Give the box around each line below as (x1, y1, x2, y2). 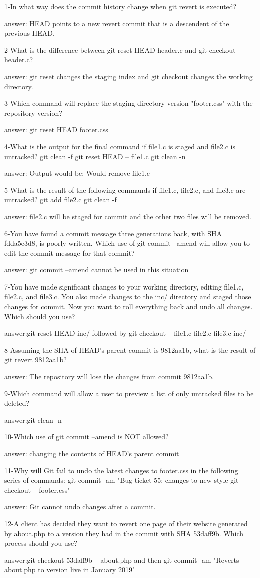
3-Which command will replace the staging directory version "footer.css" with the (4, 98, 253, 108)
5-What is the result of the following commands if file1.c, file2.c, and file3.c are (4, 184, 246, 195)
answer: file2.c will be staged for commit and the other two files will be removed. (4, 211, 251, 221)
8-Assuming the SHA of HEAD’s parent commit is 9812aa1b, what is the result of (4, 344, 256, 355)
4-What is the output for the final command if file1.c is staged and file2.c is (4, 141, 235, 151)
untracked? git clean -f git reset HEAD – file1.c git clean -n (4, 151, 186, 161)
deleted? (4, 398, 30, 408)
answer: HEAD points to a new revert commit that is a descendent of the (4, 18, 229, 28)
